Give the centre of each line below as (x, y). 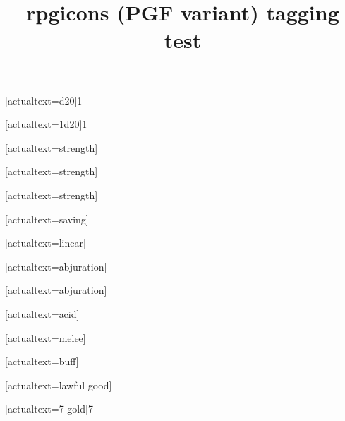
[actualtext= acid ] (42, 313)
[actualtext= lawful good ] (59, 385)
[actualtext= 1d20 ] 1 (46, 124)
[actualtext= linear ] (46, 243)
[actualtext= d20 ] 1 (44, 100)
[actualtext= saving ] (47, 219)
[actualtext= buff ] (42, 361)
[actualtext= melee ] (46, 337)
